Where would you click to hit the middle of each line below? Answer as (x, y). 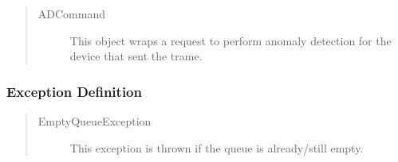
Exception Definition (74, 91)
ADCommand (71, 13)
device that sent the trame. (136, 56)
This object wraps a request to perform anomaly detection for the (231, 40)
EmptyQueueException (95, 121)
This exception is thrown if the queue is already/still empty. (217, 147)
